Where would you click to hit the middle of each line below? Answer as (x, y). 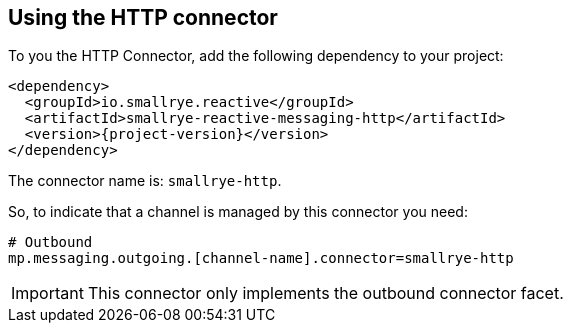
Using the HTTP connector (143, 17)
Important (47, 293)
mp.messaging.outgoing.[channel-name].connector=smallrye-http (261, 258)
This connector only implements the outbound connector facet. (325, 293)
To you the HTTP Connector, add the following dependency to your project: (256, 56)
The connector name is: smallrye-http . (145, 181)
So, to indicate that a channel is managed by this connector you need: (238, 212)
